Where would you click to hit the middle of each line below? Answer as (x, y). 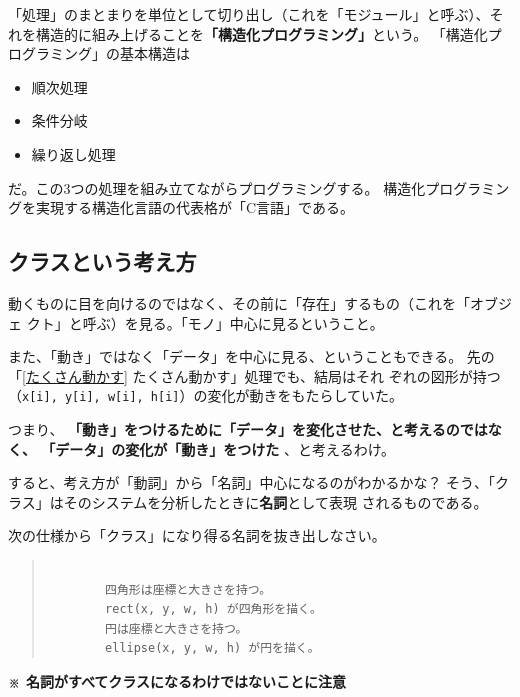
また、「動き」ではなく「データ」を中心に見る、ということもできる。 (235, 356)
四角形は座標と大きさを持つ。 (188, 589)
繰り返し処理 (73, 153)
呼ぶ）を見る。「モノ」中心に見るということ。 (233, 322)
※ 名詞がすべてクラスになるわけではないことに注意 (177, 680)
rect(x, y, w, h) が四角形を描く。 (213, 609)
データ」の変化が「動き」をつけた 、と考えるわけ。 (225, 448)
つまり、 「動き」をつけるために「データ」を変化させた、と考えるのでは (248, 428)
